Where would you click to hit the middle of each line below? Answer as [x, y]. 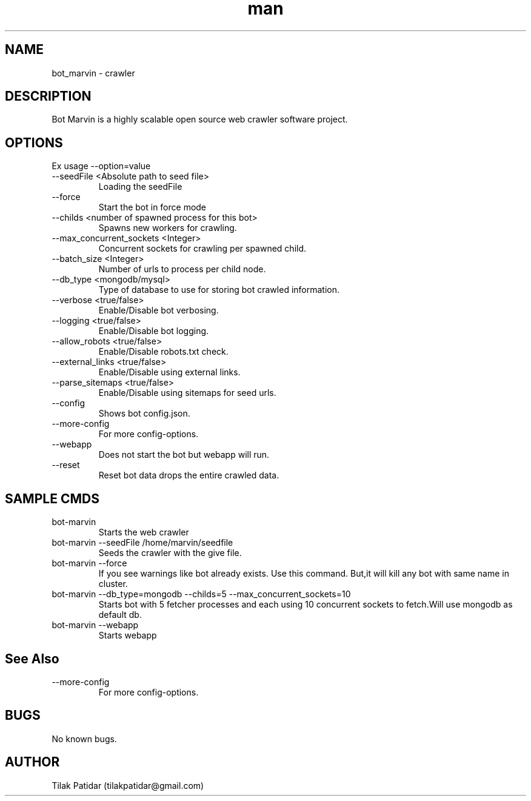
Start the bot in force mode [152, 207]
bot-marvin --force [89, 563]
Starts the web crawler [144, 532]
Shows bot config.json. [144, 414]
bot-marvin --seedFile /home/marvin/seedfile [142, 543]
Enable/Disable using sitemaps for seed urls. [187, 393]
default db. [120, 615]
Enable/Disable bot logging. [154, 331]
